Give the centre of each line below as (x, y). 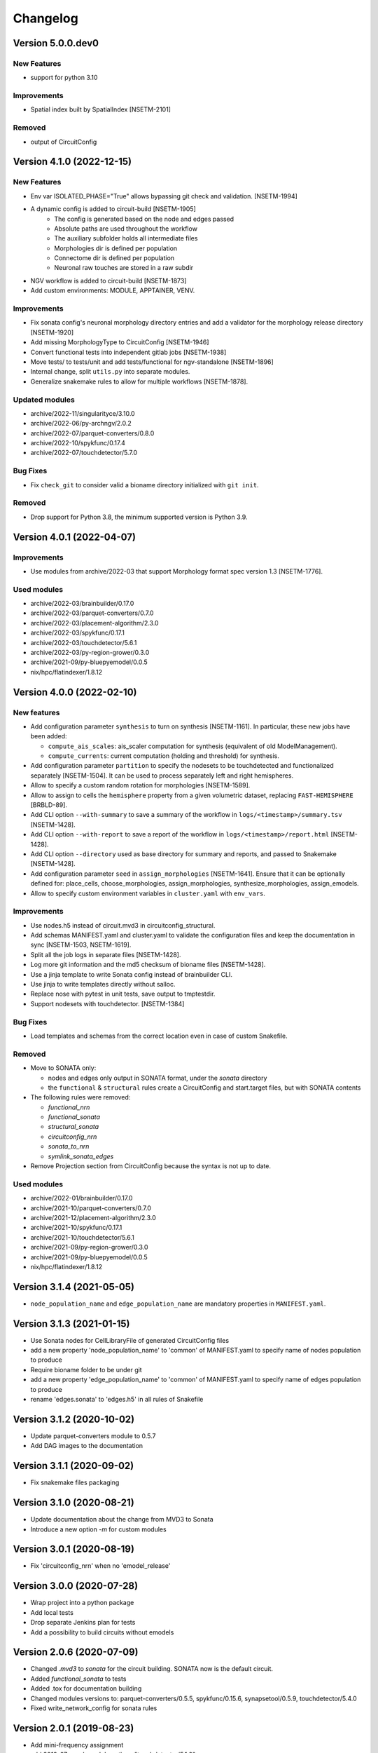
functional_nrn (69, 1107)
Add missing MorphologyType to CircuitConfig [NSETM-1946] (120, 342)
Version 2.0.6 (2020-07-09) (76, 1652)
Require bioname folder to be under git (86, 1369)
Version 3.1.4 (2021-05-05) (73, 1287)
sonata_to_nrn (69, 1146)
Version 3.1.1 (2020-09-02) (73, 1466)
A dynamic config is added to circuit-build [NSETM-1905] (113, 209)
